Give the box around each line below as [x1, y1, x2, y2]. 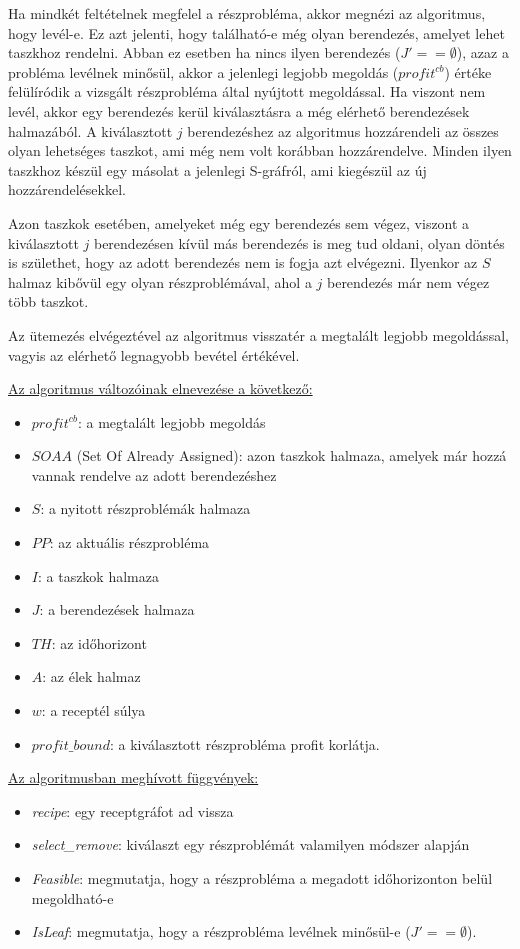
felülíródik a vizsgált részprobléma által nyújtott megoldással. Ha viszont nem [8, 81, 486, 102]
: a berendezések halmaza [39, 599, 195, 620]
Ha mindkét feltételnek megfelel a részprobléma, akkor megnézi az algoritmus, [8, 3, 486, 23]
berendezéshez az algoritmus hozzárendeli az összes [187, 120, 499, 141]
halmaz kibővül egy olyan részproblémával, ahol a [8, 271, 312, 292]
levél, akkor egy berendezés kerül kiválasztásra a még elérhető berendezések [8, 100, 470, 121]
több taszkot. [8, 291, 89, 312]
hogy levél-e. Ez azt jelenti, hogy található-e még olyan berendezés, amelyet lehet [8, 22, 505, 43]
